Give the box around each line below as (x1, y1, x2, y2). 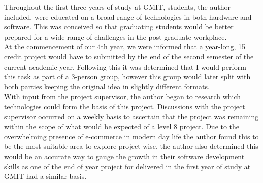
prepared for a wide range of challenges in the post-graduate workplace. (4, 31, 227, 42)
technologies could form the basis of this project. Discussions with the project (4, 101, 245, 111)
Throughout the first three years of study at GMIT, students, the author (4, 2, 231, 12)
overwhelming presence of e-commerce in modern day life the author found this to (4, 131, 259, 141)
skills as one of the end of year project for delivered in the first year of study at (4, 161, 251, 171)
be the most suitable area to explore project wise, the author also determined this (4, 141, 258, 151)
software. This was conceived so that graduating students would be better (4, 21, 234, 32)
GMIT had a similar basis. (4, 171, 87, 181)
